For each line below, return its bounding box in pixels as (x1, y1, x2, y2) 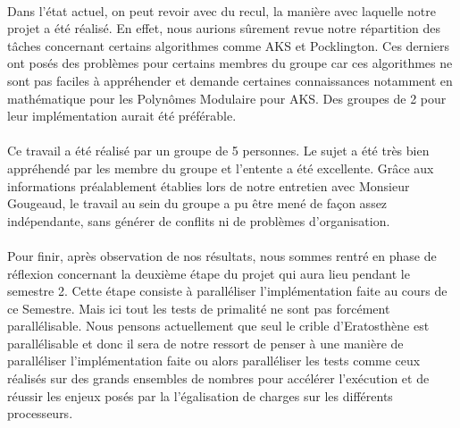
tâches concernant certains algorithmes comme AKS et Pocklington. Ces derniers (7, 36, 449, 55)
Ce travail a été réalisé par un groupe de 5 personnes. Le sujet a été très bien (7, 141, 430, 160)
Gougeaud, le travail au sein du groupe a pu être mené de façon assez (7, 194, 388, 213)
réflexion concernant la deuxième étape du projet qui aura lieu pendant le (7, 264, 410, 282)
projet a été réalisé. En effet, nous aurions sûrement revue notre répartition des (7, 19, 441, 38)
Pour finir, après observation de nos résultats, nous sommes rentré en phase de (7, 246, 437, 264)
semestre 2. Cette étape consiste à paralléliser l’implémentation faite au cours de (7, 281, 447, 300)
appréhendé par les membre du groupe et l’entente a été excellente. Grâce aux (7, 158, 434, 177)
